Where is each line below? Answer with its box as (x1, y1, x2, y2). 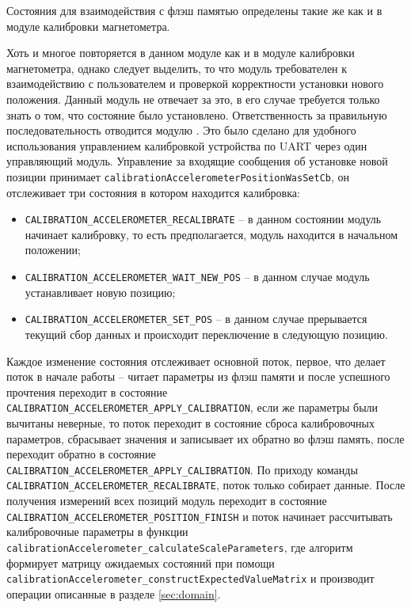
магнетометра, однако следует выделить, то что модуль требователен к (6, 59, 348, 76)
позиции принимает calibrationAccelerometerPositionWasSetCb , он (6, 168, 349, 184)
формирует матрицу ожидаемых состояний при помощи (6, 554, 275, 571)
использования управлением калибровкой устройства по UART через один (6, 137, 367, 154)
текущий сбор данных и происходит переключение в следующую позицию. (25, 325, 388, 342)
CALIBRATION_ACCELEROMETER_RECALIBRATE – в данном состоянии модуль (25, 211, 382, 227)
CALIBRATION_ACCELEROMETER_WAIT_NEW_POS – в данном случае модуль (25, 268, 370, 285)
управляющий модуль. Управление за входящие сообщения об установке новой (6, 153, 388, 169)
